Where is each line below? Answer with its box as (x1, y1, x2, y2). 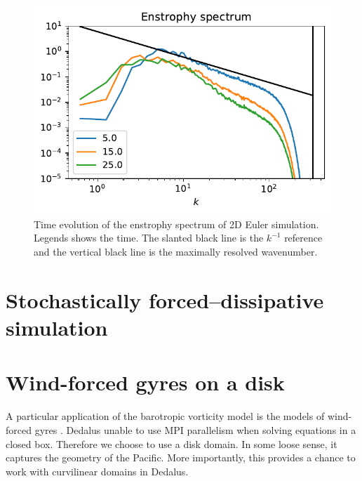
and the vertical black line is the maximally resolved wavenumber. (34, 244, 318, 259)
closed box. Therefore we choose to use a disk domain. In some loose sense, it (6, 436, 337, 451)
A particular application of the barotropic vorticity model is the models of (6, 409, 325, 423)
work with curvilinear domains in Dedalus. (6, 463, 189, 478)
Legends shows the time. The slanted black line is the (34, 230, 264, 245)
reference (284, 230, 323, 245)
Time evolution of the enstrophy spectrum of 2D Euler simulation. (34, 216, 319, 231)
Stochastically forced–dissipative (6, 285, 324, 314)
